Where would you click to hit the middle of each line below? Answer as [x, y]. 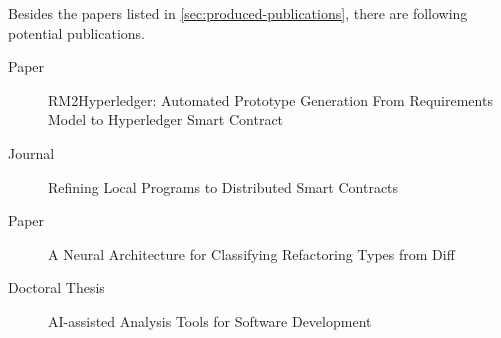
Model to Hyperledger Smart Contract [166, 119]
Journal [31, 152]
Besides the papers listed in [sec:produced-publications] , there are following [238, 13]
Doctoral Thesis [56, 287]
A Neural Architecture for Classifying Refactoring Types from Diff [251, 253]
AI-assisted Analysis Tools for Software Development [210, 320]
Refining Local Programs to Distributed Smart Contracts [223, 186]
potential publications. [77, 32]
